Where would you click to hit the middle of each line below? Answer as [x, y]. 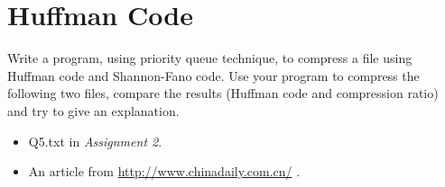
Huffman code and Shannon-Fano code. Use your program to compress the [213, 75]
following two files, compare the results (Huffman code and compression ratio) [223, 93]
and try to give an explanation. [93, 110]
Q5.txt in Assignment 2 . [95, 141]
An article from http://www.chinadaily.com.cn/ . [164, 171]
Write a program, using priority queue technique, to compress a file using [210, 58]
